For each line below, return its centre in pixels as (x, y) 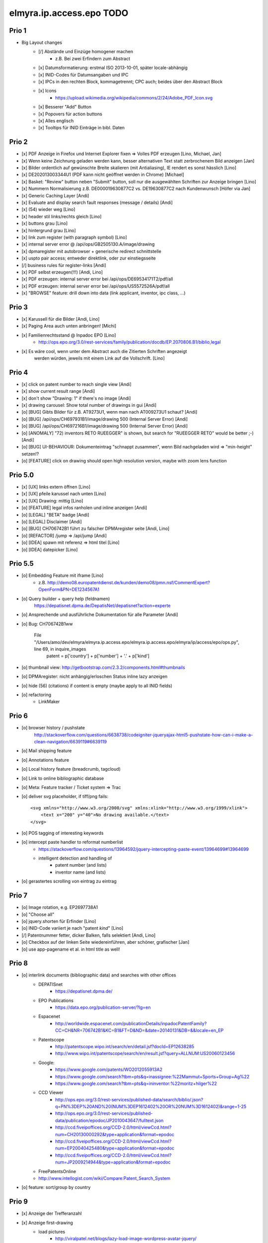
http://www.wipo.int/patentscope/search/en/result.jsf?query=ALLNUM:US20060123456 (145, 1054)
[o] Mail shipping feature (47, 751)
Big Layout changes (42, 43)
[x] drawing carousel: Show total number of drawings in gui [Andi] (89, 405)
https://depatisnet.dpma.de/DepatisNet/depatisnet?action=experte (102, 606)
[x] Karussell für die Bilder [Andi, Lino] (61, 319)
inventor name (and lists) (81, 872)
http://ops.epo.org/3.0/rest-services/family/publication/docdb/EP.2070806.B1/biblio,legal (130, 342)
